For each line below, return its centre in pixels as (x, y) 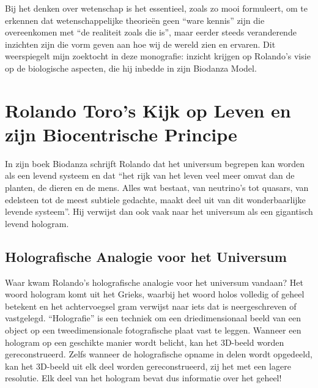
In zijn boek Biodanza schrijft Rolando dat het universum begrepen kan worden (155, 163)
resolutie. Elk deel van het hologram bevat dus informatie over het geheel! (143, 378)
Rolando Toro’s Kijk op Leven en (148, 110)
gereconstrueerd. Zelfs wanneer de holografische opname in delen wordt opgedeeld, (159, 354)
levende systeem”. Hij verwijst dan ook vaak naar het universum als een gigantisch (159, 211)
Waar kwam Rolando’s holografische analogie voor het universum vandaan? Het (154, 282)
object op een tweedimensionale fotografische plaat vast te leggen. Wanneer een (153, 330)
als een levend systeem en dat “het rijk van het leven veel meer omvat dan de (150, 175)
